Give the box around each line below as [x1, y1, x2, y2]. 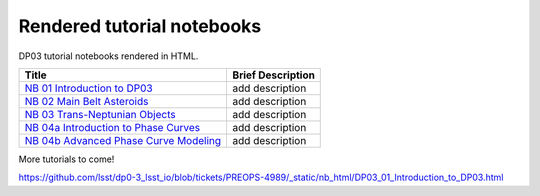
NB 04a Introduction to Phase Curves [24, 120, 201, 134]
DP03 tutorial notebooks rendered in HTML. [18, 50, 199, 62]
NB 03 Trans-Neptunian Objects [24, 107, 176, 121]
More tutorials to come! [18, 153, 115, 165]
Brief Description [232, 68, 315, 82]
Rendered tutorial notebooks [18, 15, 262, 37]
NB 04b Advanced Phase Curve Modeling [24, 133, 222, 147]
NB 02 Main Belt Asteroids [24, 94, 149, 108]
